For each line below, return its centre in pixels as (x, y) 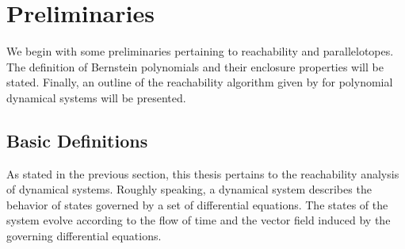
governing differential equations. (84, 236)
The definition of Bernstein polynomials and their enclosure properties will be (195, 66)
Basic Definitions (77, 140)
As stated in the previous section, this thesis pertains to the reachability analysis (203, 173)
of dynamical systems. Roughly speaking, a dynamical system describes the (189, 189)
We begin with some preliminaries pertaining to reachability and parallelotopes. (200, 51)
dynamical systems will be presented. (96, 97)
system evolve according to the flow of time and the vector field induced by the (199, 220)
